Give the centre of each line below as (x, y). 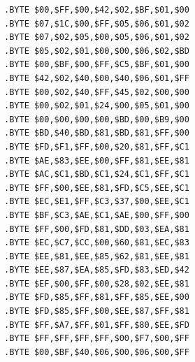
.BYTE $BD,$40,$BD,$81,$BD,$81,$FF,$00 (97, 133)
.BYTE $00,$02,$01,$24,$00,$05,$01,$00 (97, 106)
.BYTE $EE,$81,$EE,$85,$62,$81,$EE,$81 (97, 256)
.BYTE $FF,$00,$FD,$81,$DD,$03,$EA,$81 (97, 229)
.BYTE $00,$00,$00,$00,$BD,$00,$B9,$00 (97, 119)
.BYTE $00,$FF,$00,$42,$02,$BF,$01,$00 (97, 10)
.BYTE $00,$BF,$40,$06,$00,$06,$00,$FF (97, 352)
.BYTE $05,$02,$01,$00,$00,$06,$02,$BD (97, 51)
